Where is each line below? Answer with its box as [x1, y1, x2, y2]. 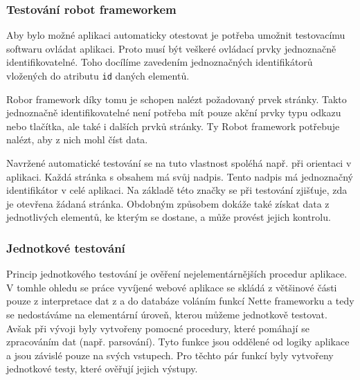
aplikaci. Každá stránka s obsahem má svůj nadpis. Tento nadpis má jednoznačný [6, 169, 354, 183]
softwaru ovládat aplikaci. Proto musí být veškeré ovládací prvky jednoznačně [6, 41, 336, 55]
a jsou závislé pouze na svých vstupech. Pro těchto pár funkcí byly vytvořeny [6, 347, 334, 362]
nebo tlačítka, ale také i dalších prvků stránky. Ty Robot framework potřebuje [6, 118, 340, 133]
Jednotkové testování [6, 239, 125, 256]
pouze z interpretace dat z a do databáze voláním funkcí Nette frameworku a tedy [6, 293, 354, 308]
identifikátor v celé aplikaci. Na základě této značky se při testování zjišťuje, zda [6, 183, 348, 197]
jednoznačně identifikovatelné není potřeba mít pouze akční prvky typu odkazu [6, 105, 341, 120]
